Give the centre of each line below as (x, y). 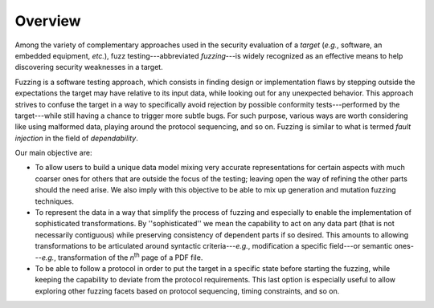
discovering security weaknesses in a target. (89, 67)
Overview (48, 21)
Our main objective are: (53, 153)
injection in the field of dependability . (76, 138)
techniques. (54, 201)
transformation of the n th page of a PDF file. (130, 257)
